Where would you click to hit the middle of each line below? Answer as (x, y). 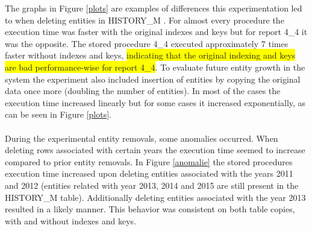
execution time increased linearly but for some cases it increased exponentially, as (155, 102)
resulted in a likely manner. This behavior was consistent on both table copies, (150, 209)
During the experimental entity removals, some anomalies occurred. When (142, 138)
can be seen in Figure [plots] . (58, 114)
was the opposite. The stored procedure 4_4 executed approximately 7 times (147, 43)
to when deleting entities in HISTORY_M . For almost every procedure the (145, 20)
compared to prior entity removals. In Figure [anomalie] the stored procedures (149, 161)
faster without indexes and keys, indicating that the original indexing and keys (150, 55)
